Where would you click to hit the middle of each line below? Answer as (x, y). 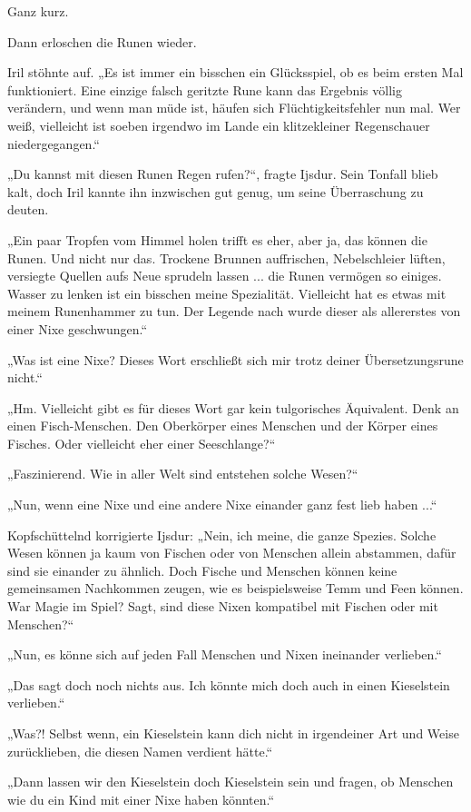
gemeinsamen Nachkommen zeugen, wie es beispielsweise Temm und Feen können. (235, 588)
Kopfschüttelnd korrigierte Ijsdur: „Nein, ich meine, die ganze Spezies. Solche (222, 535)
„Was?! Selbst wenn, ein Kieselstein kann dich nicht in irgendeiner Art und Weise (233, 733)
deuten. (28, 209)
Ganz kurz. (38, 11)
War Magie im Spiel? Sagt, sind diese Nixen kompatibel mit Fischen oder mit (223, 606)
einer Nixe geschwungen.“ (78, 328)
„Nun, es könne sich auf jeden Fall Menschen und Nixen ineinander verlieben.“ (225, 654)
